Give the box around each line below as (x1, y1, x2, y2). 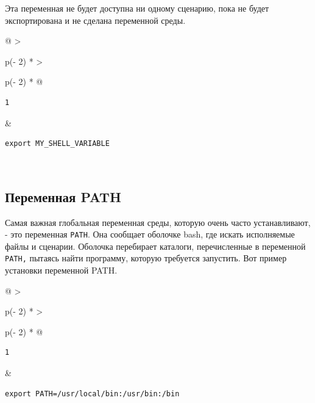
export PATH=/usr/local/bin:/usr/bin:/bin (5, 389, 180, 398)
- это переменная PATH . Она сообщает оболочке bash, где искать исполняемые (5, 228, 295, 241)
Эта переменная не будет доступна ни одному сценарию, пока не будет (5, 2, 269, 14)
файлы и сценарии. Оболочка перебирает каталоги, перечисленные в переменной (5, 239, 306, 252)
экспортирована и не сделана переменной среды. (5, 13, 186, 26)
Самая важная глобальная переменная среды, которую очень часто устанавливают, (5, 216, 311, 228)
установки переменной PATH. (5, 264, 118, 277)
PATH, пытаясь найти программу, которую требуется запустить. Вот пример (5, 252, 287, 264)
